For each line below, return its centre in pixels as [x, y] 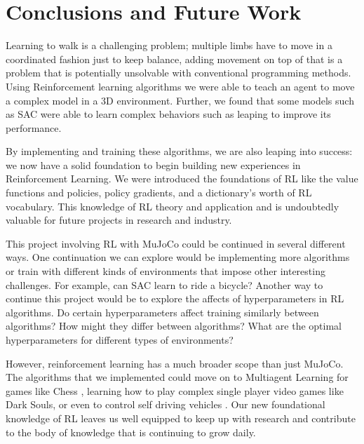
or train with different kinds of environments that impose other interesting [166, 271]
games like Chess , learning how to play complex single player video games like [175, 390]
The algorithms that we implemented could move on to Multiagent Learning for [177, 377]
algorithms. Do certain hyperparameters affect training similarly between [162, 312]
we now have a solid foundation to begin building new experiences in [153, 164]
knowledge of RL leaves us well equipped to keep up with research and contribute [181, 418]
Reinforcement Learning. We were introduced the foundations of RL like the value [182, 179]
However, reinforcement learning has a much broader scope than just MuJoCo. [175, 363]
